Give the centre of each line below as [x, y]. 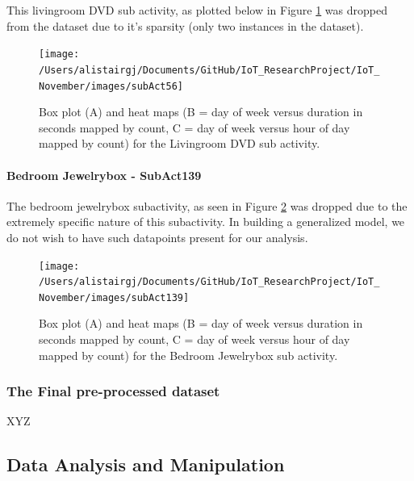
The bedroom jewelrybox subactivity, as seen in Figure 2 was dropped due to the [207, 205]
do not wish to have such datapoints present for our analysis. [157, 237]
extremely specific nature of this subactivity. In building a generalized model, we [206, 222]
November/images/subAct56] [111, 86]
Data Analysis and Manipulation [146, 464]
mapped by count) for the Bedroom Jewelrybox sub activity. [188, 355]
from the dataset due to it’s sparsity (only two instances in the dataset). [185, 25]
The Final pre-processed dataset [113, 391]
